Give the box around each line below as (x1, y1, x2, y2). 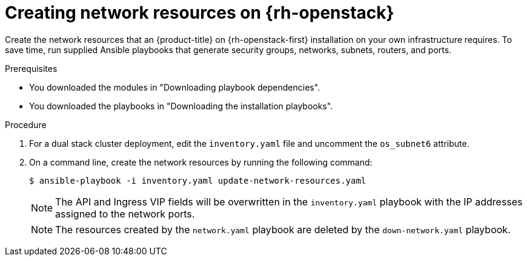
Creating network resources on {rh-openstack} (5, 2, 394, 23)
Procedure (5, 119, 47, 130)
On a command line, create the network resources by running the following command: (29, 156, 373, 167)
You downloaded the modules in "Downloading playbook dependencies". (29, 82, 320, 92)
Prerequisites (5, 63, 58, 74)
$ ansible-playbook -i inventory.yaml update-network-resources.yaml (29, 175, 366, 185)
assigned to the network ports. (55, 207, 195, 220)
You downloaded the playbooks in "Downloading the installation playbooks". (29, 100, 333, 111)
